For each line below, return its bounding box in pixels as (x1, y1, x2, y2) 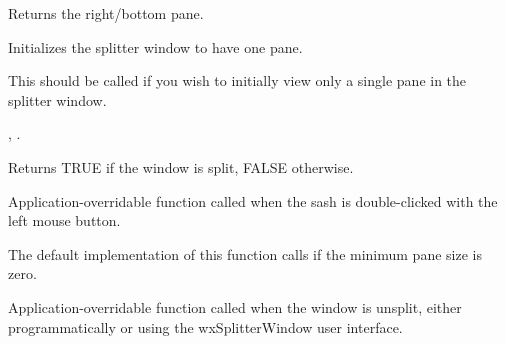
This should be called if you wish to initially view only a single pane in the (8, 70, 467, 91)
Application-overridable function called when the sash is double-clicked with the (8, 190, 498, 211)
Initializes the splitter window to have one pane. (8, 36, 303, 57)
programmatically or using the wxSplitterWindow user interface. (8, 316, 403, 337)
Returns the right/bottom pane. (8, 3, 204, 23)
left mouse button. (8, 210, 121, 231)
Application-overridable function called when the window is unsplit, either (8, 296, 462, 317)
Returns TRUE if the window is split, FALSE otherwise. (8, 156, 354, 177)
